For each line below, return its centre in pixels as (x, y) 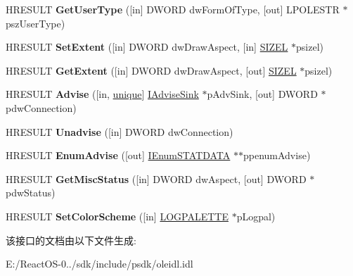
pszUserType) (36, 23)
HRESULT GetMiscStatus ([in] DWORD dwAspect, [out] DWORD (156, 178)
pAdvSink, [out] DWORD (262, 94)
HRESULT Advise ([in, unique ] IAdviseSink (102, 94)
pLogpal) (256, 216)
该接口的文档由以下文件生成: (71, 240)
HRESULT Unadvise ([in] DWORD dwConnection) (120, 131)
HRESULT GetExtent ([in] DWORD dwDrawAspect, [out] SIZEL (151, 70)
